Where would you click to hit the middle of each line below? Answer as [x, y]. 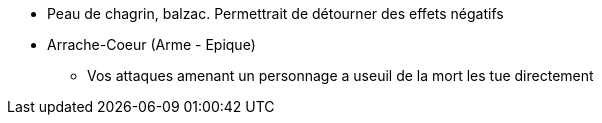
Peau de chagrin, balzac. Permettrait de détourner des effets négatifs [275, 13]
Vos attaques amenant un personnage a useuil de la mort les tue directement [340, 75]
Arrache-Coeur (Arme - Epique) [151, 44]
